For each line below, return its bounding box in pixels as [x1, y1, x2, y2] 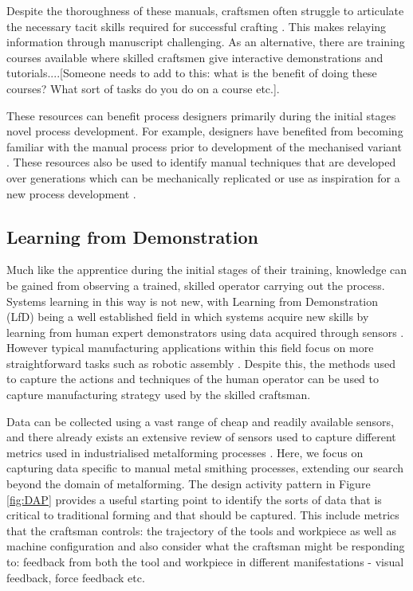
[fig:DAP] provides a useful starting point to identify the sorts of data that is [6, 491, 382, 507]
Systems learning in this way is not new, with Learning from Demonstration [6, 292, 379, 309]
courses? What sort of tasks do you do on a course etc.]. [6, 80, 280, 96]
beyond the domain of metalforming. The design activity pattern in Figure [6, 476, 371, 492]
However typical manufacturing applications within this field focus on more [6, 339, 374, 356]
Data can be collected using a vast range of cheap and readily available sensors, [6, 413, 394, 429]
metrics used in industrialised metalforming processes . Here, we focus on [6, 444, 364, 460]
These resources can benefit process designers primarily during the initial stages [6, 107, 396, 123]
